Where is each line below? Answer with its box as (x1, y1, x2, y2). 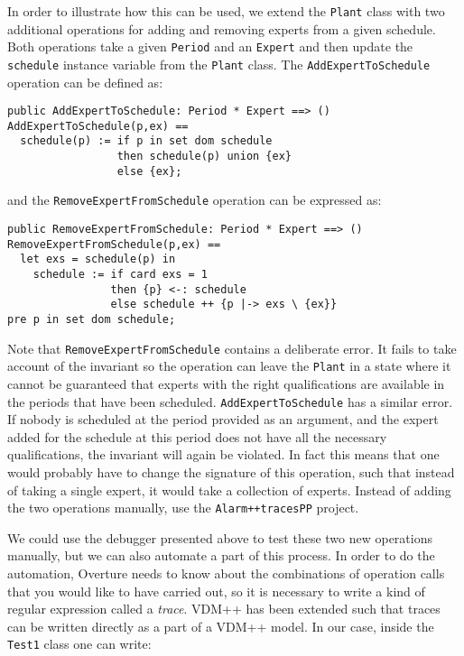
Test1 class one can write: (7, 634, 152, 653)
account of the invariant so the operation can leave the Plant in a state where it (7, 356, 451, 375)
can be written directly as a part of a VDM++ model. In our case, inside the (7, 616, 434, 635)
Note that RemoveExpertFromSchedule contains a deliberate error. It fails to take (7, 338, 457, 357)
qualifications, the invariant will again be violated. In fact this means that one (7, 445, 440, 464)
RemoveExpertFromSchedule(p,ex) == (7, 237, 221, 251)
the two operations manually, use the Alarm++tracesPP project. (7, 498, 359, 517)
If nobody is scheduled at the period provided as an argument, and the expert (7, 410, 439, 429)
